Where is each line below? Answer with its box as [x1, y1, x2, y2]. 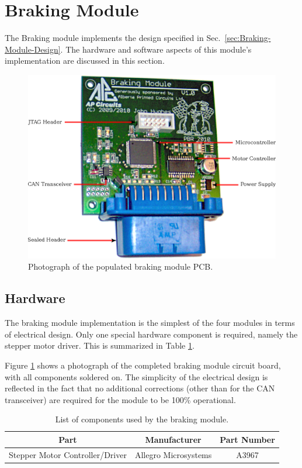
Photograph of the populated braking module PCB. [28, 260, 213, 273]
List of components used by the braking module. [55, 413, 229, 425]
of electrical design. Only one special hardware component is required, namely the [5, 328, 298, 340]
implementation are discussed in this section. [5, 54, 165, 67]
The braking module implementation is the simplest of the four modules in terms [5, 316, 295, 329]
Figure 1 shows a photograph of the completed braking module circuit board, [5, 359, 281, 371]
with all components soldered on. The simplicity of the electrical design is [5, 370, 268, 383]
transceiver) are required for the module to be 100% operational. [5, 393, 236, 405]
